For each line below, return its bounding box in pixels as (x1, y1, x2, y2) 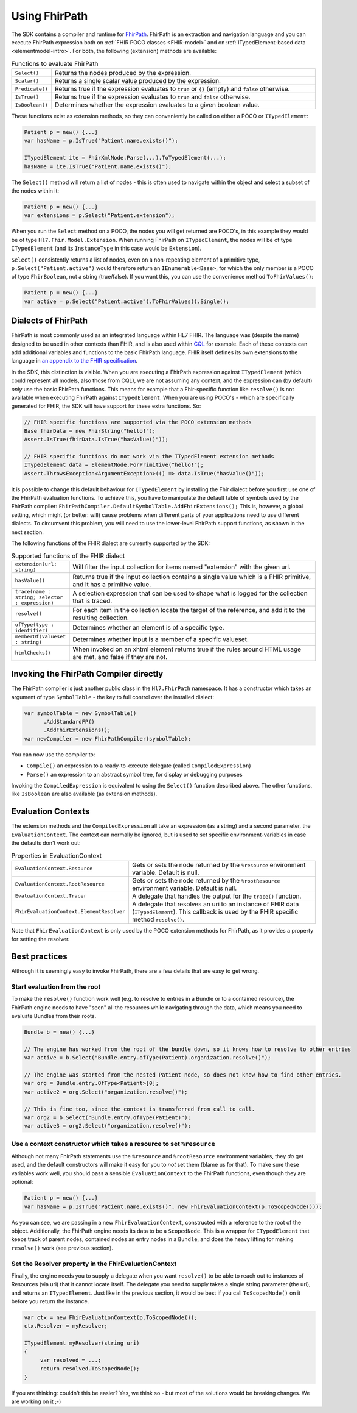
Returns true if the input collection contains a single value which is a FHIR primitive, (72, 572, 311, 581)
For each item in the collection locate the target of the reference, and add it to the (72, 605, 306, 614)
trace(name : (15, 588, 51, 594)
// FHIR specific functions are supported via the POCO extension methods (24, 419, 252, 426)
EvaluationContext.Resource (15, 866, 93, 872)
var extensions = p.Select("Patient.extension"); (24, 212, 175, 219)
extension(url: (15, 561, 57, 567)
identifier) (15, 627, 48, 633)
